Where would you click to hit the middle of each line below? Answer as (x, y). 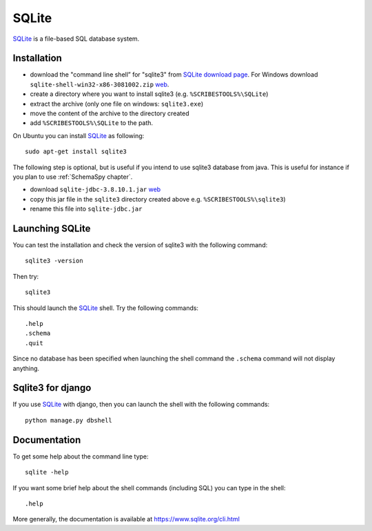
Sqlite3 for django (52, 388)
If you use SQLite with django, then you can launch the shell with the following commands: (141, 405)
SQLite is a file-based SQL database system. (76, 39)
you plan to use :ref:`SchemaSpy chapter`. (73, 177)
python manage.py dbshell (69, 420)
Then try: (26, 276)
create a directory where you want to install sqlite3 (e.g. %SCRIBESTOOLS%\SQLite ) (149, 94)
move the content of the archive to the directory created (110, 113)
